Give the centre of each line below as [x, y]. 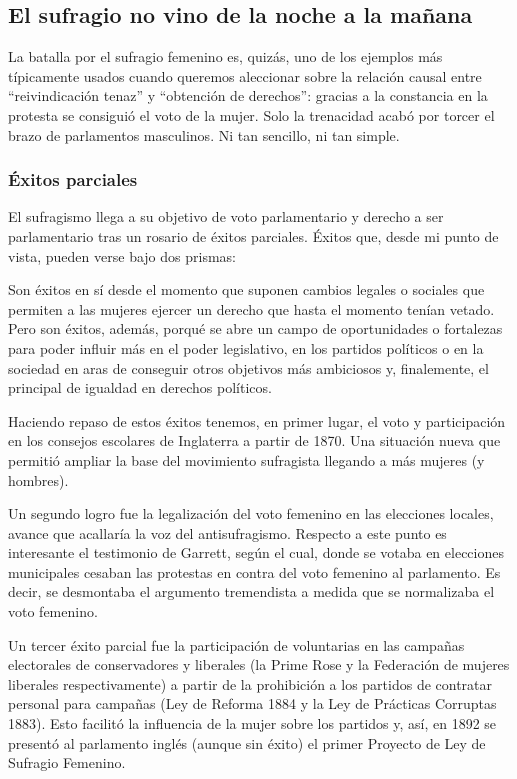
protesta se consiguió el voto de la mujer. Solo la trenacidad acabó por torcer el [251, 114]
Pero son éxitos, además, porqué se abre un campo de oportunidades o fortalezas [255, 328]
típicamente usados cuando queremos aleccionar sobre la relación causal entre [245, 75]
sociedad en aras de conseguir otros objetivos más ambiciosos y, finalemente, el [248, 367]
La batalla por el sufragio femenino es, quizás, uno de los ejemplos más [225, 56]
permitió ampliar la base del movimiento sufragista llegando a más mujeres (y [246, 459]
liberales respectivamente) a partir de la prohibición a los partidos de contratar [250, 683]
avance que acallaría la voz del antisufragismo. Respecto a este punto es [227, 532]
